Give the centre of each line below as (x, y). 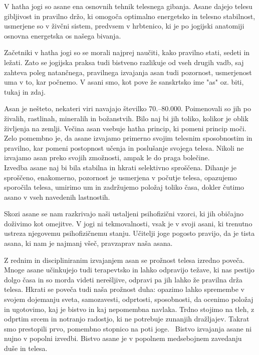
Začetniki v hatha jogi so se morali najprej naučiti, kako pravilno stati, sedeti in (127, 52)
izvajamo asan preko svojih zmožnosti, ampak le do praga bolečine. (107, 157)
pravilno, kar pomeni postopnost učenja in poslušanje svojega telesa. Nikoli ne (124, 147)
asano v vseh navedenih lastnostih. (57, 197)
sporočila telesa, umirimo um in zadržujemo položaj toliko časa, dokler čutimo (124, 187)
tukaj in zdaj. (25, 91)
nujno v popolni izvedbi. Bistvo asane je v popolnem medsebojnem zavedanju (123, 338)
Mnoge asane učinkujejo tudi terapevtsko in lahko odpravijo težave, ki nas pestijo (129, 270)
